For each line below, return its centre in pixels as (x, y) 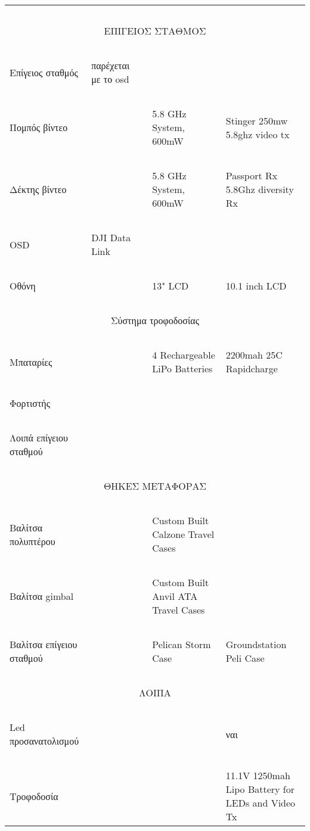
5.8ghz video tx (258, 134)
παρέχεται (111, 65)
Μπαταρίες (31, 362)
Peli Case (245, 658)
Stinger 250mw (257, 120)
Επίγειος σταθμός (44, 72)
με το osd (110, 79)
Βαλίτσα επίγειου (44, 644)
